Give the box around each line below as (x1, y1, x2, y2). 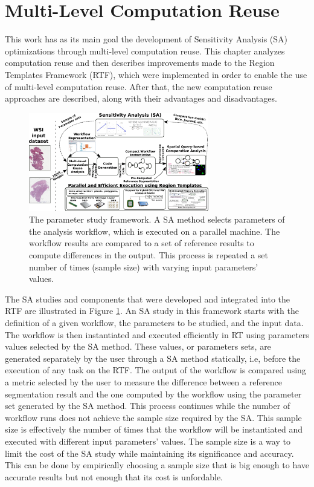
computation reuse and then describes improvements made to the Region (5, 56, 275, 69)
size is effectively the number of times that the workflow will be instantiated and (5, 423, 303, 436)
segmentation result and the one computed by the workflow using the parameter (5, 387, 302, 400)
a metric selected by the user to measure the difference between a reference (5, 376, 282, 388)
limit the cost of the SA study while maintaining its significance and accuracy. (5, 446, 294, 459)
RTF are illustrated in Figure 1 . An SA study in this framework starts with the (5, 304, 299, 317)
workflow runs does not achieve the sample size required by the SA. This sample (5, 411, 302, 423)
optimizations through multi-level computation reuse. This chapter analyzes (5, 44, 285, 57)
